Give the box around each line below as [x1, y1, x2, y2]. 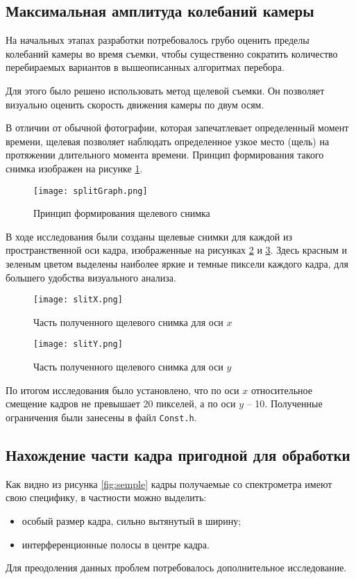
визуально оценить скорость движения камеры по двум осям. [6, 97, 264, 111]
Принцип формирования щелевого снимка [33, 206, 210, 220]
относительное [251, 382, 312, 397]
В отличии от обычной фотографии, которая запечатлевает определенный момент [6, 120, 349, 135]
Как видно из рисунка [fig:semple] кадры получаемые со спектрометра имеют [6, 476, 332, 491]
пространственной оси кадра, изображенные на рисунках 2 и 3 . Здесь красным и [6, 243, 347, 257]
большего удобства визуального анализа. [6, 270, 176, 284]
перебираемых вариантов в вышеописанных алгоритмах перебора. [6, 60, 285, 74]
